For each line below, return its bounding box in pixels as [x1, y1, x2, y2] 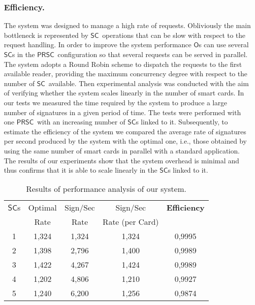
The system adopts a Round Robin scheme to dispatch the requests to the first [4, 59, 242, 69]
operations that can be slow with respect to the [102, 30, 246, 40]
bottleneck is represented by [4, 30, 89, 40]
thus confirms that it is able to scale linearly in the [4, 165, 158, 175]
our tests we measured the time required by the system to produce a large [4, 97, 227, 107]
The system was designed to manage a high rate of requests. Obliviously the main [4, 20, 251, 30]
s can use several [198, 39, 249, 50]
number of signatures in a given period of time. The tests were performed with [4, 107, 241, 117]
